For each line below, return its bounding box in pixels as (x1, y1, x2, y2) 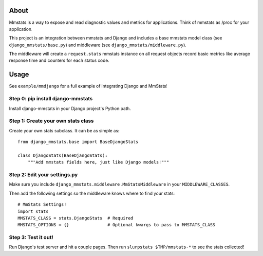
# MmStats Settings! (18, 202, 67, 207)
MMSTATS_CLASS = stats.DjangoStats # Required (18, 215, 133, 221)
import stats (18, 208, 49, 214)
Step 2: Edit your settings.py (9, 171, 78, 178)
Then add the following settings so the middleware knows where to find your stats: (9, 190, 175, 196)
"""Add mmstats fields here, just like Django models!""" (27, 160, 169, 165)
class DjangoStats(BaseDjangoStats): (18, 152, 108, 158)
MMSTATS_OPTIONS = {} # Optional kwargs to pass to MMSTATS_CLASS (18, 222, 216, 228)
